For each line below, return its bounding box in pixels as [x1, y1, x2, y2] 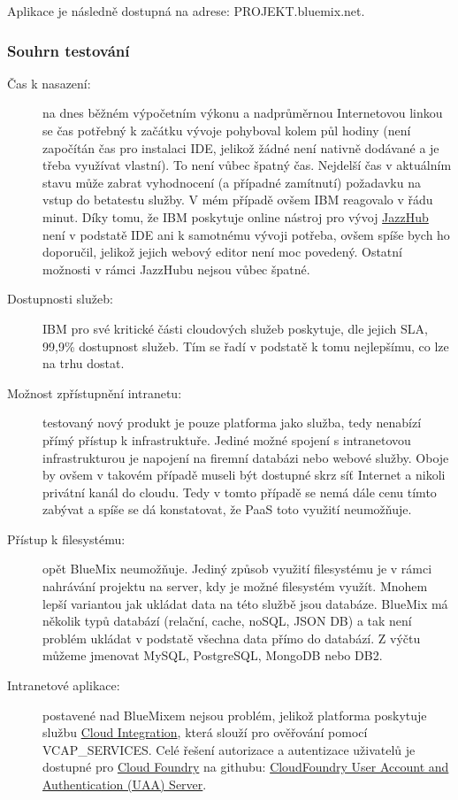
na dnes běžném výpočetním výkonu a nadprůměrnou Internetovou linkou [42, 104, 443, 122]
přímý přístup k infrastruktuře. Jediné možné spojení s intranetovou [42, 430, 411, 449]
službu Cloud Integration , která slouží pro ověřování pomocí [42, 723, 368, 742]
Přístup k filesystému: [7, 529, 126, 548]
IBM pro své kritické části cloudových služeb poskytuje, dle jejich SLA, [42, 319, 428, 337]
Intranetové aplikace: [7, 676, 120, 695]
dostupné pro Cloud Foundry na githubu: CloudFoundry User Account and [42, 758, 449, 776]
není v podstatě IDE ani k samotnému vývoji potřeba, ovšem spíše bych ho [42, 225, 450, 243]
